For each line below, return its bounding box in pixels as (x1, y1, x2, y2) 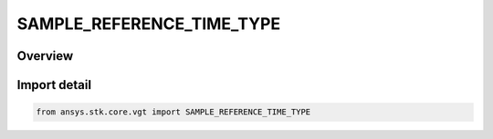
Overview (16, 48, 74, 64)
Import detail (16, 77, 91, 93)
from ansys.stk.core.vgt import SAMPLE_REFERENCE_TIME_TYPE (36, 107, 311, 117)
